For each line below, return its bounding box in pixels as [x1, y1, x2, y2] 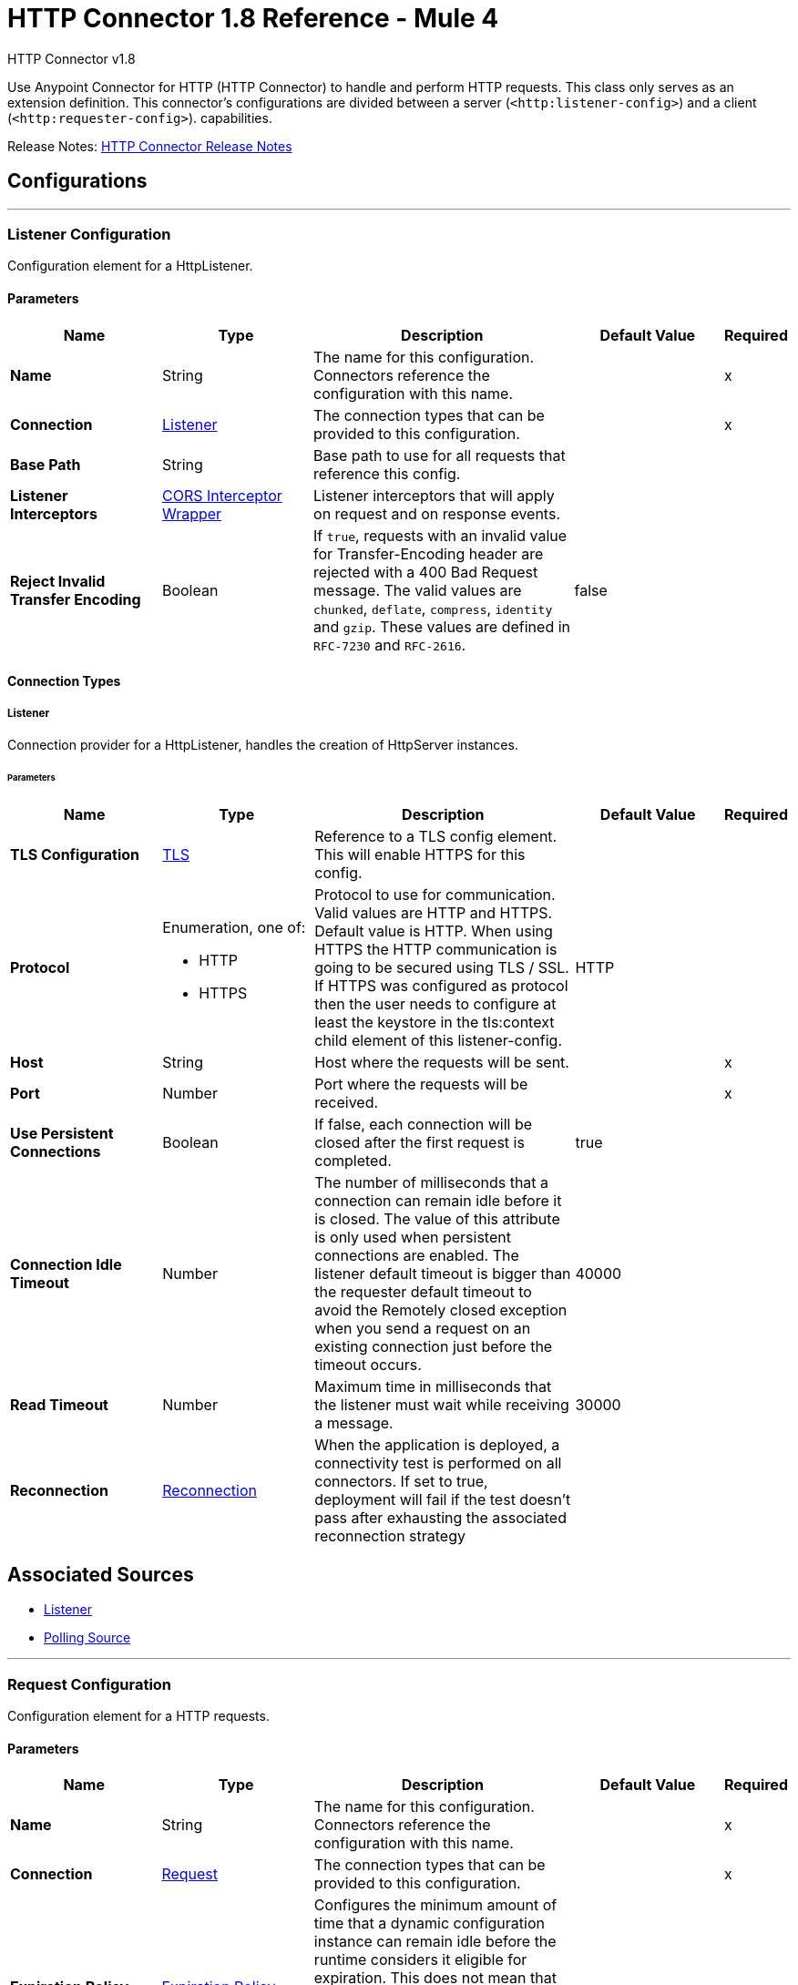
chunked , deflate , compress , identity [313, 599, 553, 618]
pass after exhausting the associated [314, 1508, 567, 1527]
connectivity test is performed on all [314, 1453, 562, 1472]
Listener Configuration [7, 224, 171, 243]
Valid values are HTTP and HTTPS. [314, 903, 553, 922]
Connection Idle [10, 1254, 122, 1274]
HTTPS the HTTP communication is [314, 939, 558, 958]
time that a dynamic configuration [313, 1914, 545, 1933]
